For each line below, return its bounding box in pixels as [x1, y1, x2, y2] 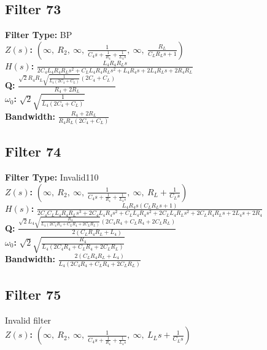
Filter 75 [5, 285, 61, 304]
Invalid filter [5, 313, 52, 326]
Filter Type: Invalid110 [5, 171, 99, 184]
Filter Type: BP [5, 28, 72, 41]
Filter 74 [5, 142, 61, 161]
